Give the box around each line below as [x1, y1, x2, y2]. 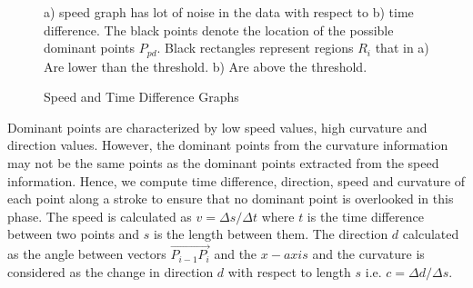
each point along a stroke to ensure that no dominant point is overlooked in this [7, 189, 454, 208]
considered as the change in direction [7, 262, 214, 281]
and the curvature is [312, 244, 425, 263]
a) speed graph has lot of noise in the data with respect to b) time [44, 3, 414, 21]
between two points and [7, 224, 140, 243]
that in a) [375, 38, 429, 57]
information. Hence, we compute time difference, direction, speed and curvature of [7, 171, 466, 190]
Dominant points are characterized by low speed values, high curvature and [7, 117, 428, 136]
